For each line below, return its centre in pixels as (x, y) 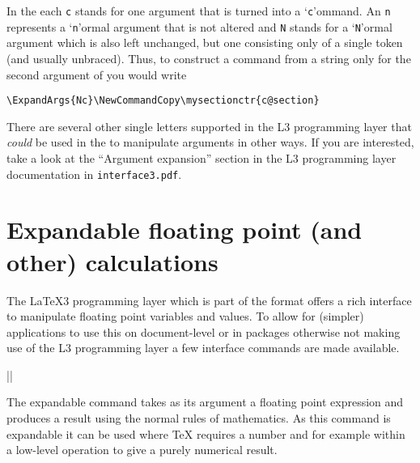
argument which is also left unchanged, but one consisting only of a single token (205, 42)
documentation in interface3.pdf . (94, 174)
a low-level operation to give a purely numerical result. (142, 450)
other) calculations (112, 261)
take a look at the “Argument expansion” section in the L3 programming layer (202, 157)
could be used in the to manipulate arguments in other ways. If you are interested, (210, 142)
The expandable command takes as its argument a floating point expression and (205, 402)
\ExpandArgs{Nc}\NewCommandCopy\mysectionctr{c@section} (163, 101)
